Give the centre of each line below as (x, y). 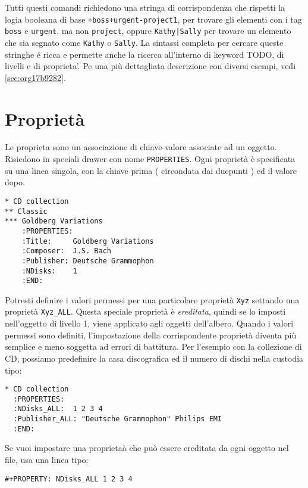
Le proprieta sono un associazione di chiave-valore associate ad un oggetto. (141, 147)
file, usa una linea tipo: (47, 459)
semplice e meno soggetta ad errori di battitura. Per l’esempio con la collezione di (153, 346)
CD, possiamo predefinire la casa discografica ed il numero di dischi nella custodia (154, 358)
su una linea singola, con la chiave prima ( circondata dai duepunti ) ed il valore (151, 170)
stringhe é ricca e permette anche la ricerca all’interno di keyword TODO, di (144, 54)
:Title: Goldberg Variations (88, 241)
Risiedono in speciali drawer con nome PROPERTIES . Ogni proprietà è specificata (150, 159)
